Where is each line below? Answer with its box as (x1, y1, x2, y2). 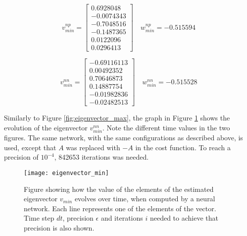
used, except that (4, 142, 56, 152)
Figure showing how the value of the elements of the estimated (24, 183, 214, 194)
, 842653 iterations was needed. (54, 152, 149, 162)
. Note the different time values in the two (102, 122, 230, 132)
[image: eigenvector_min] (24, 169, 109, 177)
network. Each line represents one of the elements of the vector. (24, 203, 216, 213)
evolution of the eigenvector (4, 122, 88, 132)
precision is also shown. (24, 222, 95, 233)
